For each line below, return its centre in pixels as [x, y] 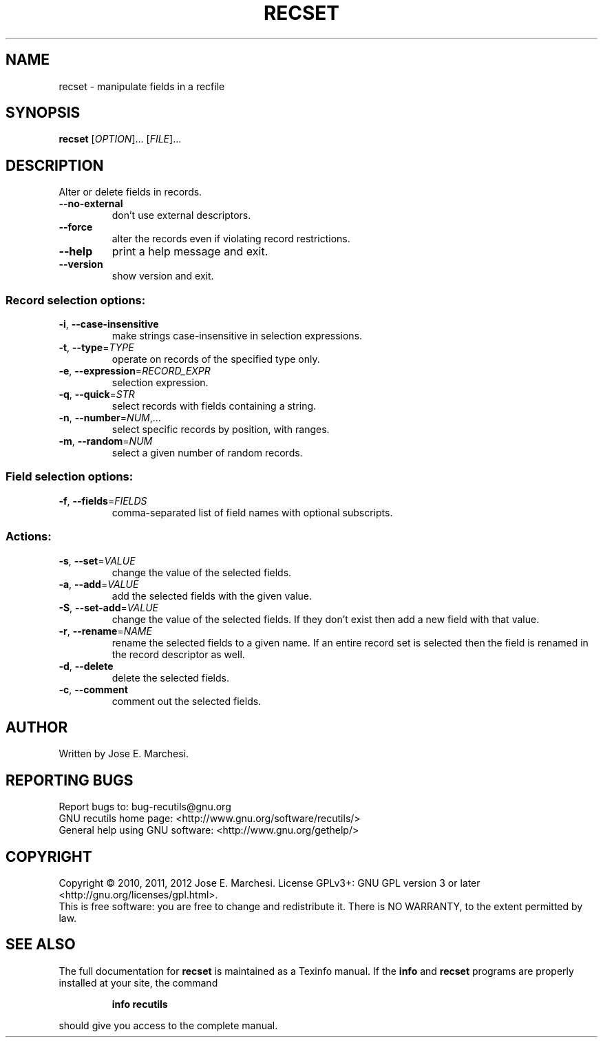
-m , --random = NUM [106, 441]
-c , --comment [93, 689]
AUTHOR [37, 727]
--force [76, 227]
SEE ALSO [41, 945]
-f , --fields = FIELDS [103, 501]
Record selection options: [76, 300]
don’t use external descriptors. [181, 215]
